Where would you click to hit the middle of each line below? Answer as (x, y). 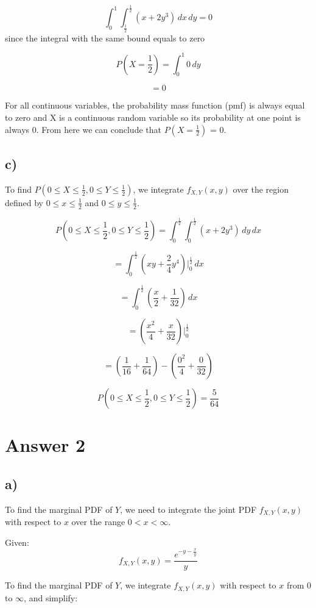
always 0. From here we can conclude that (83, 129)
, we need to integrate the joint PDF (188, 509)
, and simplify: (51, 597)
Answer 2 (45, 445)
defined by (24, 202)
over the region (261, 189)
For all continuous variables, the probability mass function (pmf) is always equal (155, 105)
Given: (17, 542)
